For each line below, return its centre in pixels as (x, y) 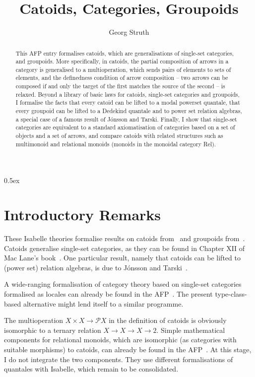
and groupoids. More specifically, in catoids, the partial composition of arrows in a (122, 61)
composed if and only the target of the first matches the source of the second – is (120, 86)
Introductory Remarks (83, 215)
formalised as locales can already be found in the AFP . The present (108, 294)
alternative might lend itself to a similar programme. (103, 303)
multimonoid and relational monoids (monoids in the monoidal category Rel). (116, 144)
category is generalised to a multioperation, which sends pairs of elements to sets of (123, 69)
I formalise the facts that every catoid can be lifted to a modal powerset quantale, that (128, 102)
